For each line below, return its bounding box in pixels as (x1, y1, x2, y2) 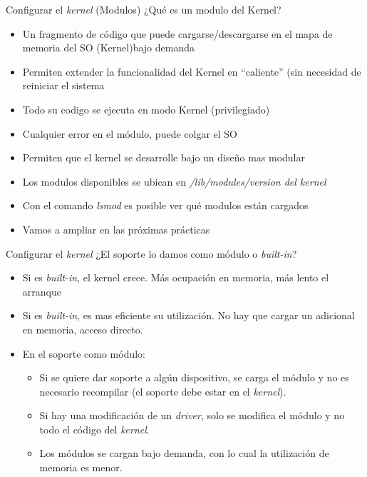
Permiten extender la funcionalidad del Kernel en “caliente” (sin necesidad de (22, 64, 361, 79)
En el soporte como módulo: (22, 346, 145, 361)
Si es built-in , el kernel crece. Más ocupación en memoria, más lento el (22, 270, 329, 285)
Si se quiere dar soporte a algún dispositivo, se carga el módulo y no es (39, 370, 349, 385)
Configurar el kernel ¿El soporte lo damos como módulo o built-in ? (6, 246, 297, 261)
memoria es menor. (39, 460, 123, 475)
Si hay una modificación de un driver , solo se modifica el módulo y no (39, 408, 345, 423)
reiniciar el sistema (22, 78, 105, 93)
